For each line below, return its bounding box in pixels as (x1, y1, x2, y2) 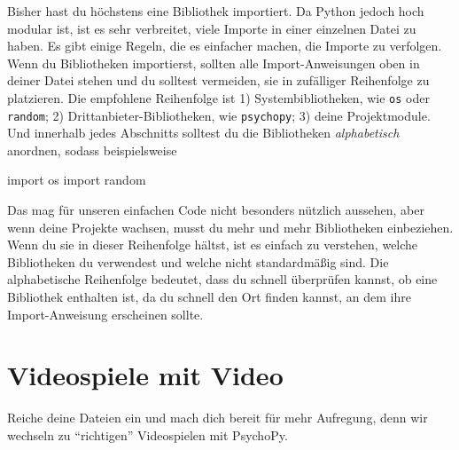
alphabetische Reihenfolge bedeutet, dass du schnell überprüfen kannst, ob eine (7, 270, 438, 288)
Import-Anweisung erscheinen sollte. (7, 304, 204, 323)
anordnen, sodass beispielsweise (7, 140, 177, 159)
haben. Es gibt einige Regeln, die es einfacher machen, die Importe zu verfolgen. (7, 36, 442, 55)
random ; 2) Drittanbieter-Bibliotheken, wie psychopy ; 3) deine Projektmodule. (7, 106, 431, 124)
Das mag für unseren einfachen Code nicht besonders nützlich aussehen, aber (7, 201, 424, 219)
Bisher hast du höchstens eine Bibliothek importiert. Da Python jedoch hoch (7, 2, 424, 20)
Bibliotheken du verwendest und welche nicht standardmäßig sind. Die (7, 252, 389, 271)
